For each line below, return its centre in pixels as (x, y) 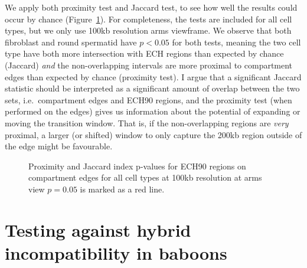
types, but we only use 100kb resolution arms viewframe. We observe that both (148, 30)
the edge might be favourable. (59, 146)
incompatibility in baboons (116, 252)
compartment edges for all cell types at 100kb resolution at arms (145, 177)
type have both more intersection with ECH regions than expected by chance (144, 53)
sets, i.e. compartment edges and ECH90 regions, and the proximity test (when (148, 99)
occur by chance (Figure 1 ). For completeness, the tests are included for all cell (148, 19)
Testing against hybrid (98, 229)
